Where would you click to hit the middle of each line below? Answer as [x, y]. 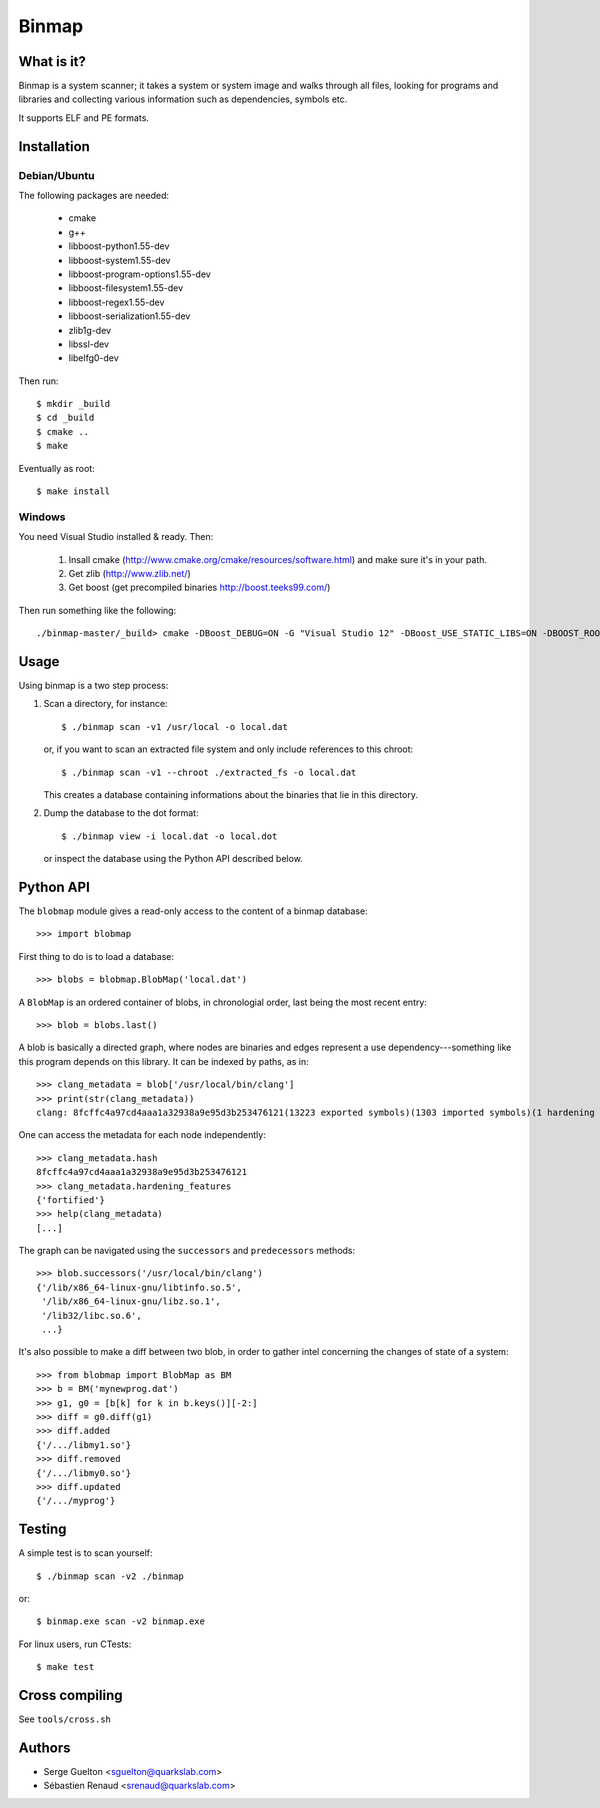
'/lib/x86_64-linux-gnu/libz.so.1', [131, 1301]
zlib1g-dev [90, 330]
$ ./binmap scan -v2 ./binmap [110, 1576]
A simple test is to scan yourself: [85, 1553]
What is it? [52, 61]
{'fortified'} [70, 1199]
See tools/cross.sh [65, 1719]
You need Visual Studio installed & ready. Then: [116, 537]
